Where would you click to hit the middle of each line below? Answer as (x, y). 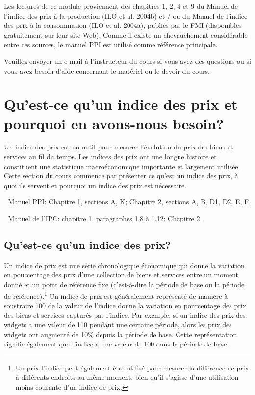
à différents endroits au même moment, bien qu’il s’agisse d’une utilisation (127, 377)
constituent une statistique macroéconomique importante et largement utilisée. (122, 166)
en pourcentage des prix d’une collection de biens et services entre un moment (121, 275)
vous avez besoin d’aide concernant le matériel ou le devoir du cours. (107, 70)
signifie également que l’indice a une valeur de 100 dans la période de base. (116, 344)
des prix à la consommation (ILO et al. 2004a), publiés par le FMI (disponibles (123, 25)
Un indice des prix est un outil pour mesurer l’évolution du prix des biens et (119, 147)
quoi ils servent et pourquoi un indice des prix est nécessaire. (95, 185)
